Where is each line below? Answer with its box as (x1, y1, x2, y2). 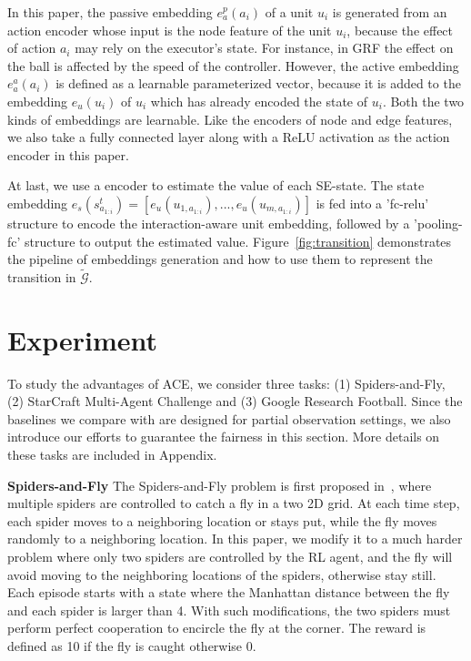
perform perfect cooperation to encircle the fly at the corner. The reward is (7, 618, 426, 637)
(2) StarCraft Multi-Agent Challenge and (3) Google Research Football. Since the (7, 392, 463, 411)
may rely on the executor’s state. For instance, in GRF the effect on (75, 38, 454, 57)
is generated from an (332, 3, 447, 21)
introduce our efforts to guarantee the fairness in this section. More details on (7, 427, 440, 446)
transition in (7, 267, 76, 286)
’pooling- (414, 213, 463, 232)
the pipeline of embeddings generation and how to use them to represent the (7, 249, 433, 269)
